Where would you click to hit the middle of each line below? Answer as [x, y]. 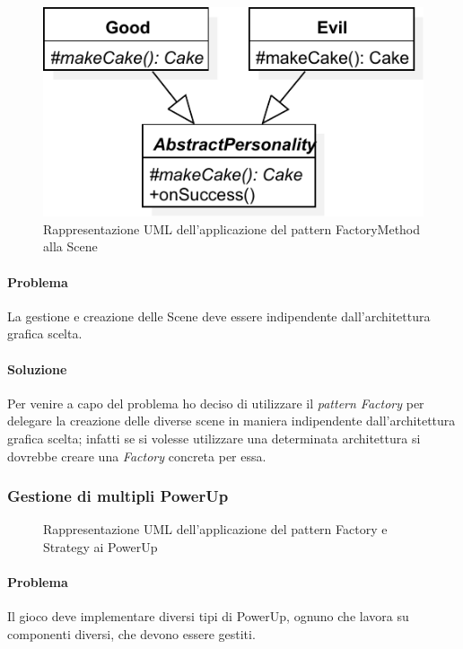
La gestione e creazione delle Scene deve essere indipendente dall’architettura [219, 316]
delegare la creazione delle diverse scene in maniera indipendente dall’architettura [231, 421]
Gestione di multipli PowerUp [118, 496]
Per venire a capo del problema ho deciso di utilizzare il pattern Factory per [216, 403]
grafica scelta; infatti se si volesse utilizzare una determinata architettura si [214, 439]
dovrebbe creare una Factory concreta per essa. [137, 456]
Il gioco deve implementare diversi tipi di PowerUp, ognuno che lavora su [208, 616]
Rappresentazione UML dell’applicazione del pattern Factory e [215, 529]
